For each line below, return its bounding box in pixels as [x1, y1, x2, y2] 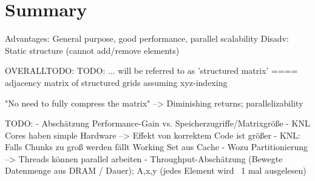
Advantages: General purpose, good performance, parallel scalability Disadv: [5, 32, 289, 45]
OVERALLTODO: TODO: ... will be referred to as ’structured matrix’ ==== [5, 64, 298, 77]
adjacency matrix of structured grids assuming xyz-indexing [5, 76, 228, 88]
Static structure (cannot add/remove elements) [5, 44, 180, 56]
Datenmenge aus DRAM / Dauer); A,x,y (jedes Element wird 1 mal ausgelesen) [5, 164, 307, 177]
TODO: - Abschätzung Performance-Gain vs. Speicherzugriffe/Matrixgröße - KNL [5, 117, 310, 130]
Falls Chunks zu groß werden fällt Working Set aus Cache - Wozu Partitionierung [5, 140, 308, 153]
